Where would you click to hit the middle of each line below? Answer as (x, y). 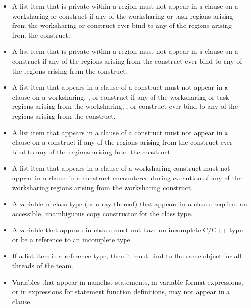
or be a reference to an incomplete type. (72, 239)
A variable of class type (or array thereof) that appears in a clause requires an (129, 204)
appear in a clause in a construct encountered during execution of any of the (127, 177)
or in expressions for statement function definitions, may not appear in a (121, 292)
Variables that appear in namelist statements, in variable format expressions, (127, 282)
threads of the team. (42, 266)
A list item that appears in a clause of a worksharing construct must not (121, 168)
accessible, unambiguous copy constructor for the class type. (102, 213)
